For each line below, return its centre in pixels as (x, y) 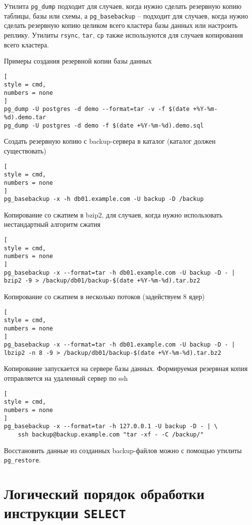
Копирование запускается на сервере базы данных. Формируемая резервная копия (126, 368)
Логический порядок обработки (104, 493)
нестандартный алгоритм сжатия (52, 224)
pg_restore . (23, 460)
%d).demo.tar (25, 118)
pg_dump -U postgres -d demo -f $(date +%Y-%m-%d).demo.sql (104, 125)
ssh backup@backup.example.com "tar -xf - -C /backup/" (111, 434)
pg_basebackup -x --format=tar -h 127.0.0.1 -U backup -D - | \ (111, 427)
